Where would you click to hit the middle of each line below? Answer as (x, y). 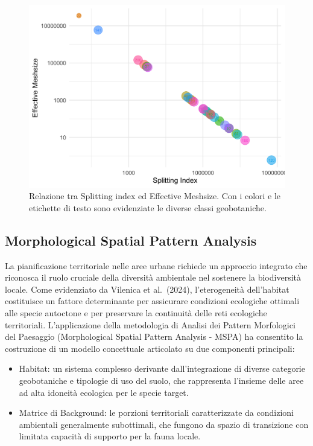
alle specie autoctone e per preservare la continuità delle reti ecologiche (136, 313)
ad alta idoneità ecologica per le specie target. (104, 392)
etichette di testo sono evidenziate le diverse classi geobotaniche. (148, 207)
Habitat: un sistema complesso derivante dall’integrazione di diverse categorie (162, 368)
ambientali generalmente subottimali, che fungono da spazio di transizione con (164, 424)
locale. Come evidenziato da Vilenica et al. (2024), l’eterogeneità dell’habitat (147, 289)
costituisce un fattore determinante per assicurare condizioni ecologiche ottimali (152, 301)
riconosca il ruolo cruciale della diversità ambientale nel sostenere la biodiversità (153, 277)
